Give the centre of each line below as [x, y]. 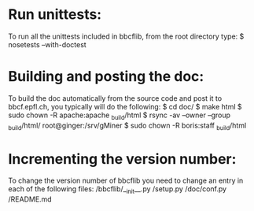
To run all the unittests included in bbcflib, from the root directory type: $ [126, 36]
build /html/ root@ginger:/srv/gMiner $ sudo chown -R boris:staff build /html [127, 126]
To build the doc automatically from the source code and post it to [115, 98]
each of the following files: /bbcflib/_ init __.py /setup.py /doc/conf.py [117, 190]
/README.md [30, 199]
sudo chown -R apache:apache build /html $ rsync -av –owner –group [119, 116]
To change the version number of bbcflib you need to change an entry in [126, 181]
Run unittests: [55, 15]
